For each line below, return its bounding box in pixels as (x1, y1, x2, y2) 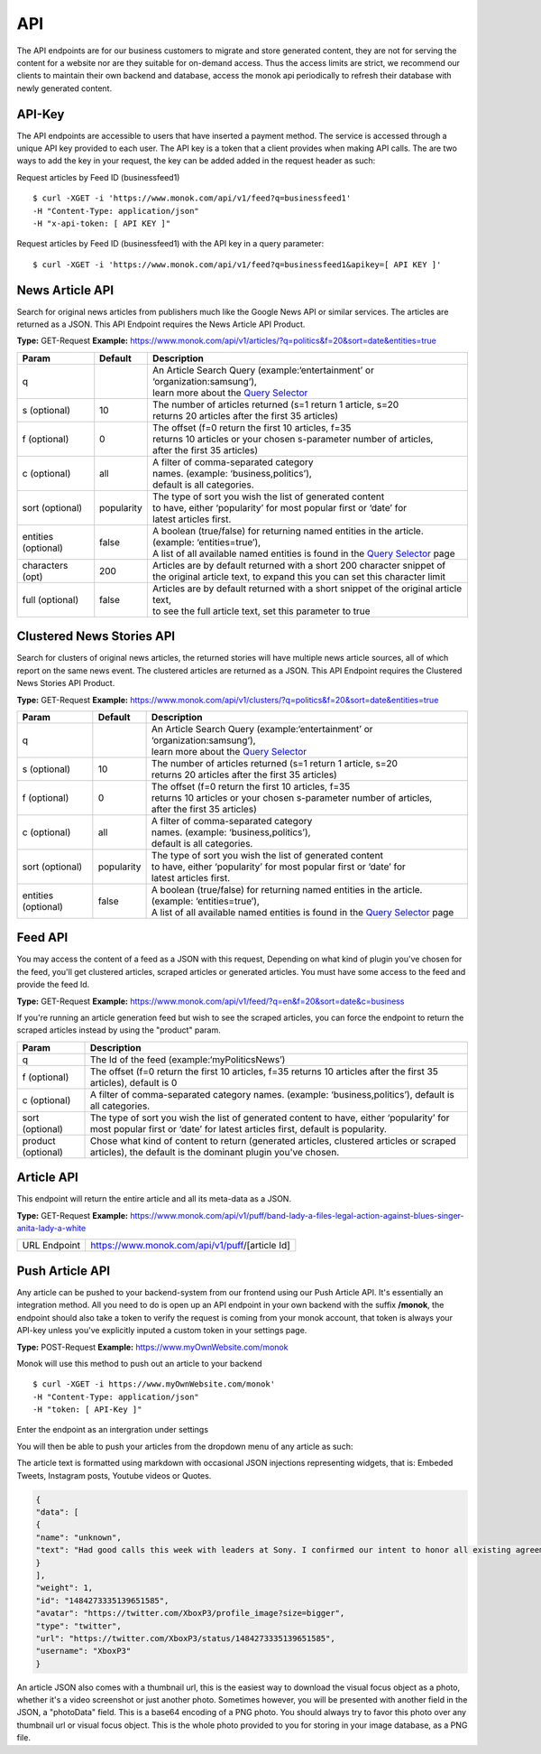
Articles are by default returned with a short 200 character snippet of (151, 559, 446, 571)
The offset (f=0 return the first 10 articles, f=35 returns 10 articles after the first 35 (89, 1065, 439, 1078)
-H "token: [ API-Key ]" (32, 1405, 142, 1415)
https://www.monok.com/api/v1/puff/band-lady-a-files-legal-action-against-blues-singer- (129, 1210, 464, 1220)
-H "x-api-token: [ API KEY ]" (32, 218, 171, 228)
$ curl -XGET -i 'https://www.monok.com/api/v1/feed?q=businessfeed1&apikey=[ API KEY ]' (32, 259, 442, 270)
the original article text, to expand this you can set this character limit (151, 570, 446, 582)
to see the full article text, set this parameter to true (151, 605, 371, 617)
